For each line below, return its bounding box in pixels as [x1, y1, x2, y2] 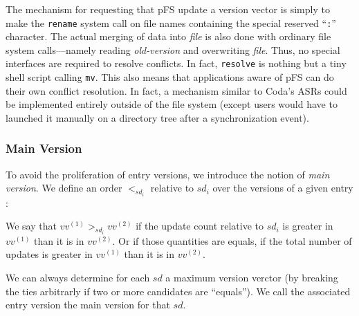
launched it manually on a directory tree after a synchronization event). [6, 110, 309, 124]
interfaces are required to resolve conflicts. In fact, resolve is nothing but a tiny [6, 56, 347, 71]
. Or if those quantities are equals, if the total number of [112, 233, 352, 248]
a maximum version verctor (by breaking [165, 270, 338, 284]
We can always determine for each [6, 270, 150, 284]
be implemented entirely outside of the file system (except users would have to [6, 97, 338, 111]
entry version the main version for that [6, 297, 170, 312]
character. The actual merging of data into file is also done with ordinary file [6, 29, 331, 44]
